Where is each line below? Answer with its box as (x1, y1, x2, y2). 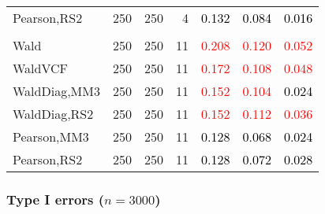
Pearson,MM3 (13, 127, 89, 146)
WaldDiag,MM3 (13, 82, 100, 100)
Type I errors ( (6, 189, 105, 208)
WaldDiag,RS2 (13, 105, 94, 123)
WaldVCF (13, 59, 69, 77)
